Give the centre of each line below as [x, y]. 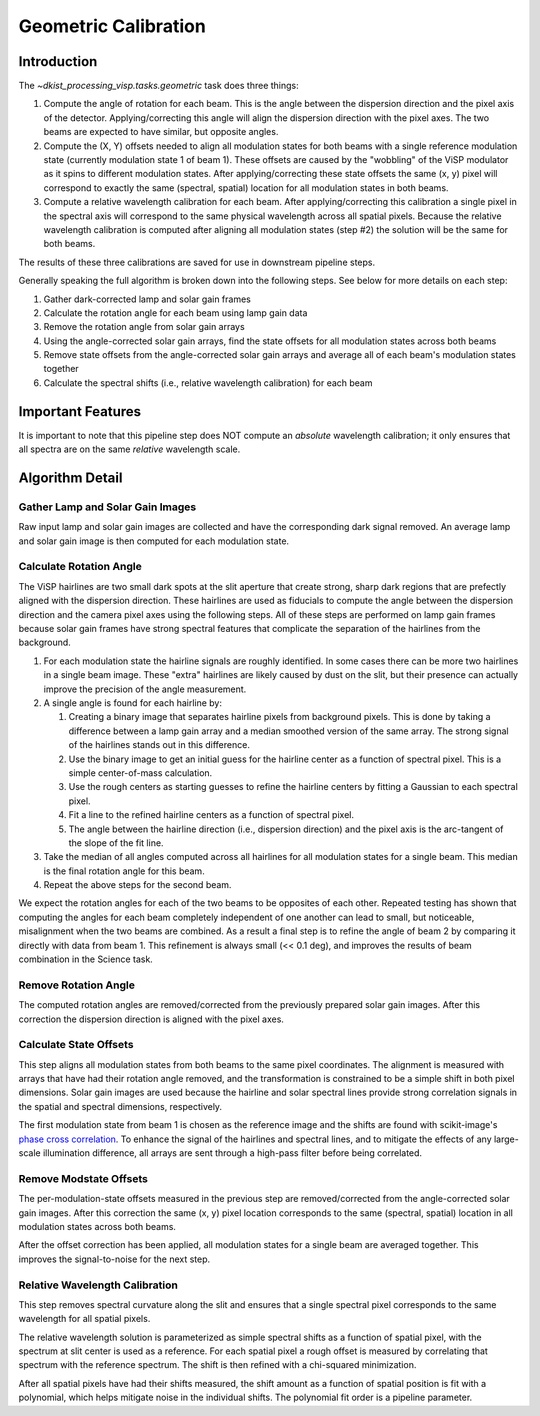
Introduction [58, 61]
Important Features [80, 411]
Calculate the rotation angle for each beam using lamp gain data [175, 312]
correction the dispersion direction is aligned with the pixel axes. [151, 1019]
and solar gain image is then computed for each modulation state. [154, 541]
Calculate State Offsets [76, 1045]
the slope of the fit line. [116, 842]
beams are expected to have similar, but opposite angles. [161, 132]
